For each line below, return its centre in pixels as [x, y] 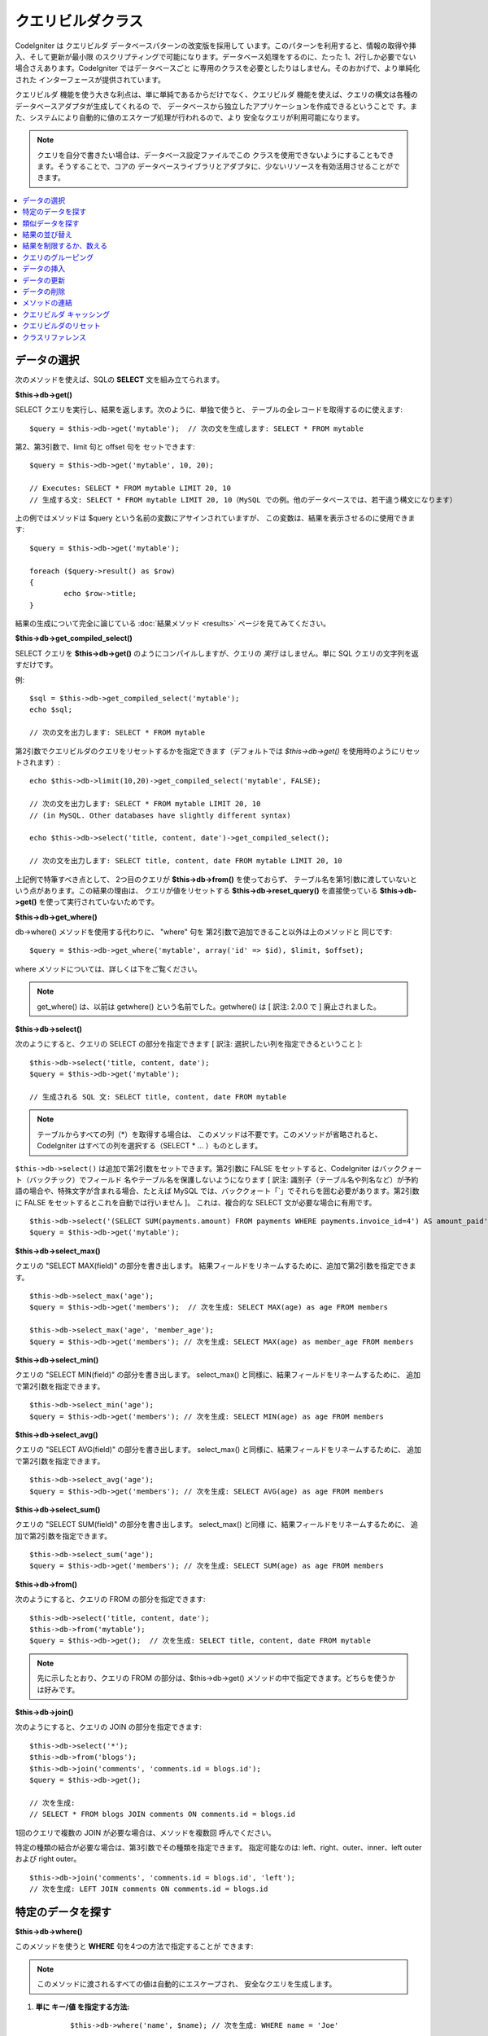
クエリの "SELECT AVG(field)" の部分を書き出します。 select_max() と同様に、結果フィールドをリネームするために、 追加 [218, 1450]
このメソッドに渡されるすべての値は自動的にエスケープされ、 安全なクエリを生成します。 [187, 1984]
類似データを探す [51, 223]
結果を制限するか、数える [65, 246]
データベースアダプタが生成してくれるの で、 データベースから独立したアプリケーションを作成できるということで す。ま [216, 106]
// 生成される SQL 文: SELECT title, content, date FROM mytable [158, 1097]
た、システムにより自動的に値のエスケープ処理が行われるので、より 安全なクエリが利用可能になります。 [190, 117]
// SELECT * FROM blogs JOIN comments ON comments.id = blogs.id [163, 1814]
